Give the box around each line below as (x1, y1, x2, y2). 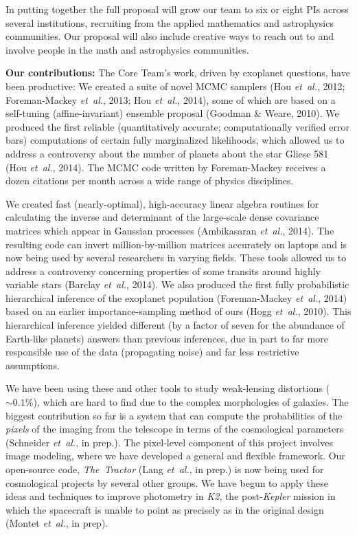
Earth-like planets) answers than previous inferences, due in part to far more (5, 331, 328, 345)
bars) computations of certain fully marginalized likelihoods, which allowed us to (5, 133, 345, 147)
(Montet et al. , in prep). (5, 516, 108, 530)
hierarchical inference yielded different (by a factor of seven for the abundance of (5, 318, 345, 332)
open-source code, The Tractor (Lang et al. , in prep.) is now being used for (5, 462, 324, 476)
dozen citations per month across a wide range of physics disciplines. (5, 173, 294, 188)
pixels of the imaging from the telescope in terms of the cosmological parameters (5, 422, 344, 436)
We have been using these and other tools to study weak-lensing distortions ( (5, 381, 330, 395)
